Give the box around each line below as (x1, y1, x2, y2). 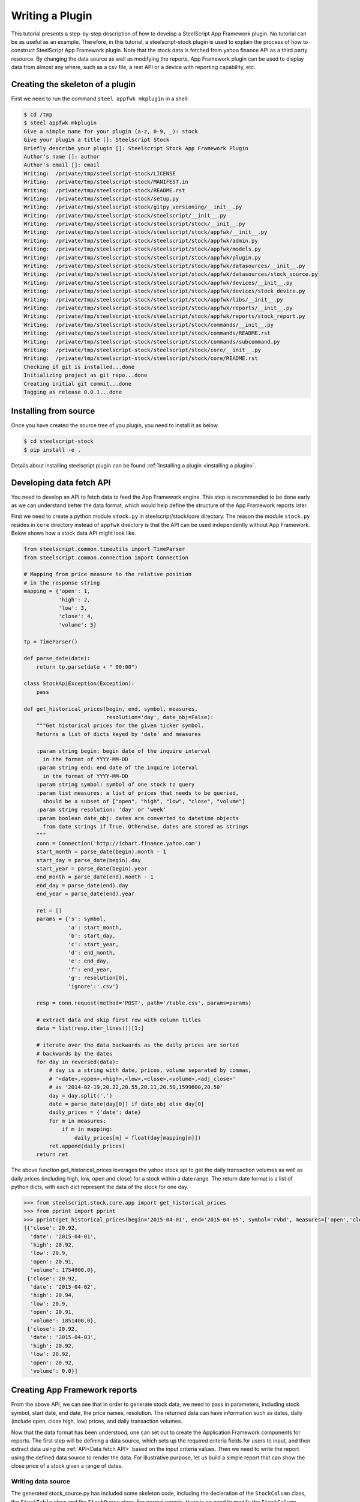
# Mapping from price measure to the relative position (23, 571, 192, 578)
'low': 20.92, (30, 1351, 72, 1358)
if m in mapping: (61, 1126, 113, 1133)
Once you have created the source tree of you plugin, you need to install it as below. (11, 422, 219, 429)
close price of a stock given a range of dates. (11, 1462, 123, 1470)
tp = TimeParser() (23, 638, 78, 645)
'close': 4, (58, 613, 94, 620)
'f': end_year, (68, 966, 113, 973)
